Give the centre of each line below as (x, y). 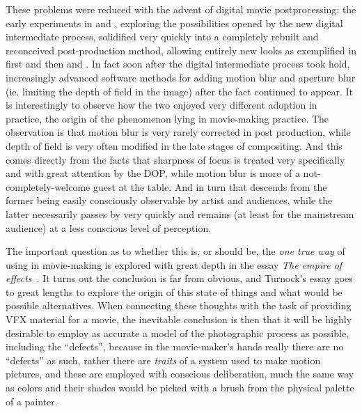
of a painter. (32, 401)
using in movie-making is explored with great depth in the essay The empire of (174, 264)
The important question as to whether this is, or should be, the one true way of (175, 251)
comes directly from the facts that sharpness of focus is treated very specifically (175, 159)
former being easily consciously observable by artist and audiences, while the (169, 200)
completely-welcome (48, 186)
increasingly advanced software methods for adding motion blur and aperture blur (181, 77)
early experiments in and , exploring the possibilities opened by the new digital (174, 23)
